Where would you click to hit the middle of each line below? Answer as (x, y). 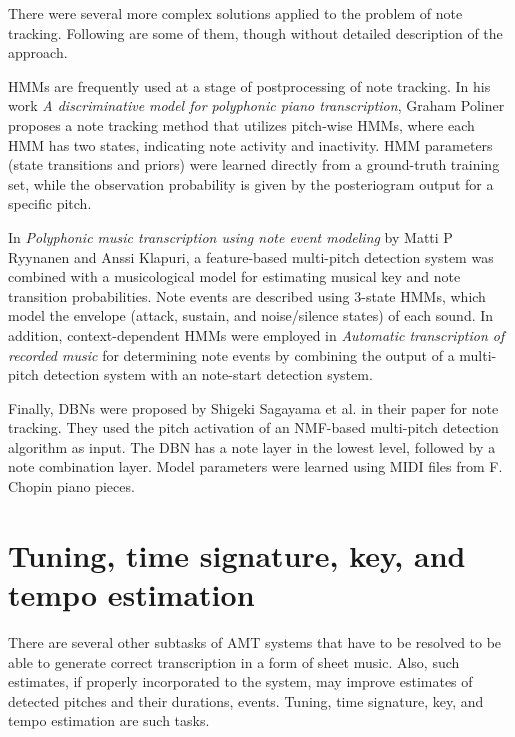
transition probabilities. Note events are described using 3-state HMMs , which (247, 295)
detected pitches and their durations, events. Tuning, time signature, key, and (246, 700)
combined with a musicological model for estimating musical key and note (234, 276)
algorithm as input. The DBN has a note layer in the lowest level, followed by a (252, 446)
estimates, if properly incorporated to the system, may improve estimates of (240, 681)
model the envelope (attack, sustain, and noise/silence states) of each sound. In (251, 315)
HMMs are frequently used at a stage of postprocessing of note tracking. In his (249, 85)
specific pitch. (50, 203)
